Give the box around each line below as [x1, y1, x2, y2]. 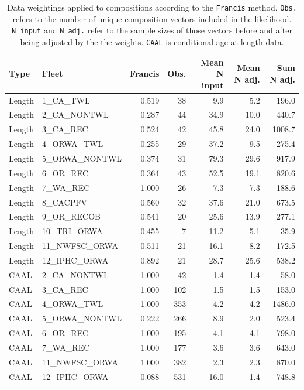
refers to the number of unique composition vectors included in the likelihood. [12, 12, 292, 25]
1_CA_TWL [42, 94, 90, 106]
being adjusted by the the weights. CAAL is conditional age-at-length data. [20, 35, 284, 47]
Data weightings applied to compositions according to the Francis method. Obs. [7, 1, 297, 13]
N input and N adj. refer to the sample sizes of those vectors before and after [12, 24, 292, 36]
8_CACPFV [42, 196, 87, 208]
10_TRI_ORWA [42, 225, 103, 237]
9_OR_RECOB [42, 210, 101, 223]
